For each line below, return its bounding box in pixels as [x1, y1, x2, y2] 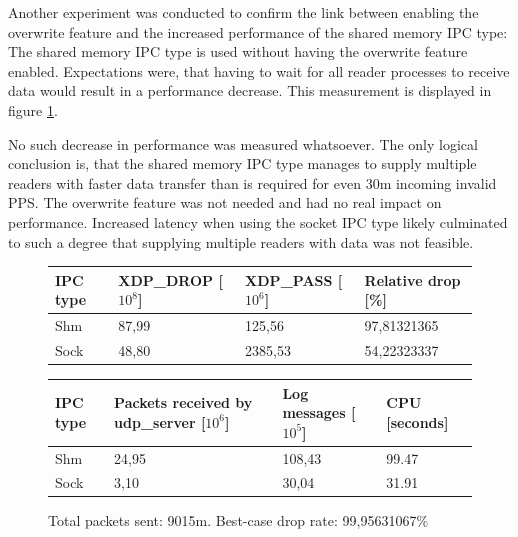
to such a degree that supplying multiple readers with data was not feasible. [8, 231, 474, 252]
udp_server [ [114, 411, 206, 432]
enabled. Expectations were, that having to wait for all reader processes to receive [8, 60, 510, 81]
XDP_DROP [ [118, 269, 223, 290]
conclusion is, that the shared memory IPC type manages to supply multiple [8, 153, 477, 174]
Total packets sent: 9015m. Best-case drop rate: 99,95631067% [48, 510, 429, 531]
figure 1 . [8, 99, 58, 120]
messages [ [282, 402, 356, 423]
